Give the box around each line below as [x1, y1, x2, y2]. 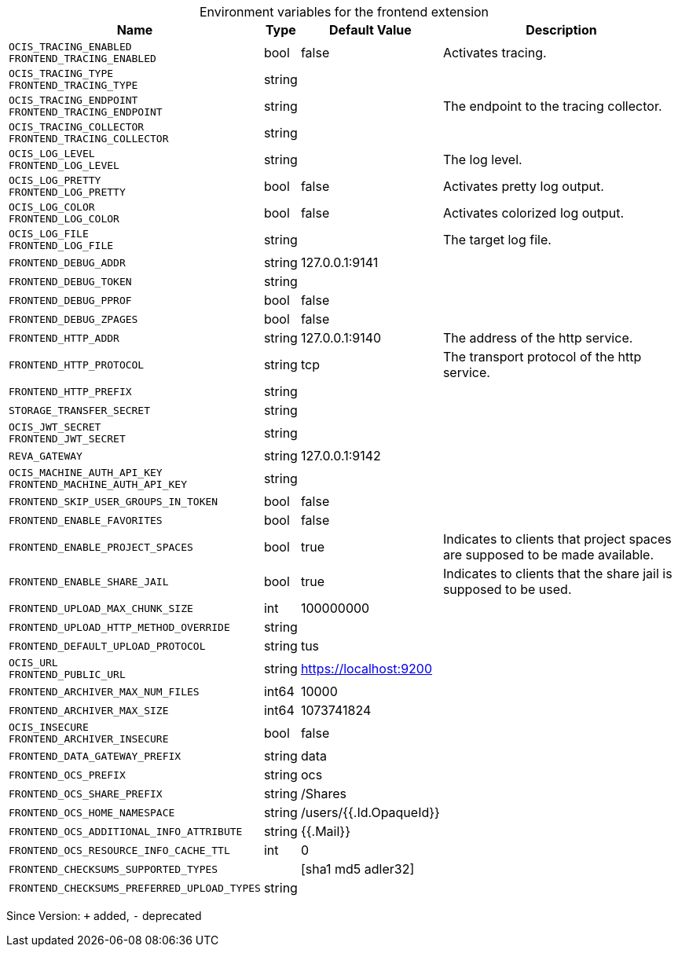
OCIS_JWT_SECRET [9, 421, 101, 433]
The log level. [442, 152, 522, 167]
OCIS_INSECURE [9, 721, 89, 733]
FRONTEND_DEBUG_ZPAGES [9, 313, 138, 325]
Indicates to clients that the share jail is [442, 566, 673, 581]
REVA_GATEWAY [9, 449, 82, 462]
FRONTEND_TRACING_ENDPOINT [9, 106, 163, 118]
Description [526, 22, 597, 38]
